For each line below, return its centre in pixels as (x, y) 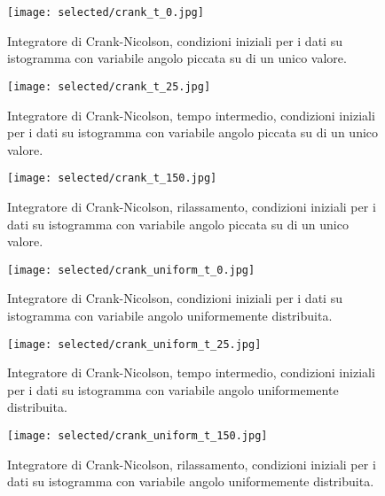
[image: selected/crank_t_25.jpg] (109, 86)
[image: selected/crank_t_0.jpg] (106, 12)
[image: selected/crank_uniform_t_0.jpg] (131, 270)
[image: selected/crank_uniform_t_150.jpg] (137, 436)
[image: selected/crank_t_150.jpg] (112, 178)
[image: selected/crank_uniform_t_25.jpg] (134, 344)
